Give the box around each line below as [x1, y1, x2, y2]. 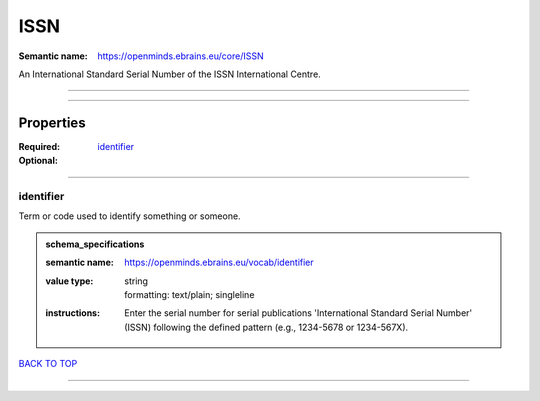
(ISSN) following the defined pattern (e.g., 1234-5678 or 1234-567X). [124, 321, 409, 333]
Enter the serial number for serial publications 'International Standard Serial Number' [124, 307, 473, 319]
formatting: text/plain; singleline [124, 288, 255, 300]
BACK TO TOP [18, 358, 78, 370]
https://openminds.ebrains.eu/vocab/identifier [124, 256, 314, 269]
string [124, 275, 149, 287]
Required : [18, 140, 60, 152]
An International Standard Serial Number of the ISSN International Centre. [18, 68, 322, 80]
